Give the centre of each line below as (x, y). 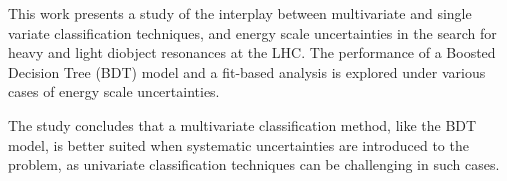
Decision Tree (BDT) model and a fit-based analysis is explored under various (247, 71)
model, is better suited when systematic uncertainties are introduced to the (238, 144)
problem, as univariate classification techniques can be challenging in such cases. (254, 164)
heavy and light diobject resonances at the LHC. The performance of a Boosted (252, 52)
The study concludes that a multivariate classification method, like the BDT (242, 124)
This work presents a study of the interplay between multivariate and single (240, 13)
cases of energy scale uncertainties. (114, 91)
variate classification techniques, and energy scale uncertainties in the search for (252, 32)
